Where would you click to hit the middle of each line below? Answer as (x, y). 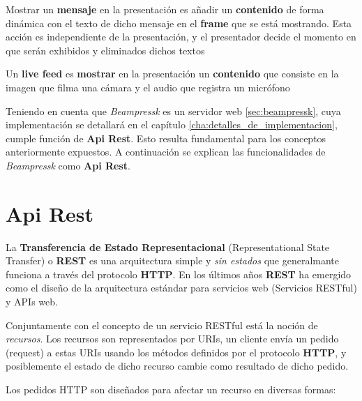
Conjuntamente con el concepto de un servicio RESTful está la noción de (162, 325)
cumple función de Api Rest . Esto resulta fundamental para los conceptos (166, 138)
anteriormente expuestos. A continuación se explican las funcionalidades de (166, 152)
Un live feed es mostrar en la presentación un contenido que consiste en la (172, 74)
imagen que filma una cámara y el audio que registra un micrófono (148, 87)
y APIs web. (32, 302)
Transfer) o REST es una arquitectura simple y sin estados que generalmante (173, 260)
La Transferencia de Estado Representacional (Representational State (168, 247)
